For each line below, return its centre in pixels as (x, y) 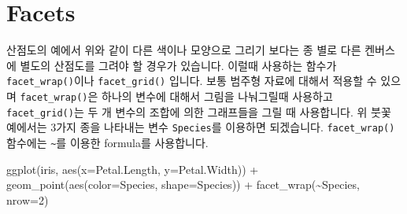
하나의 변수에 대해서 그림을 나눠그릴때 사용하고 (217, 96)
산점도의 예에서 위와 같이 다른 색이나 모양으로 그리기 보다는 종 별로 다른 (184, 50)
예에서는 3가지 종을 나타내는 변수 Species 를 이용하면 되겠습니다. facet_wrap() (201, 127)
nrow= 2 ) (28, 199)
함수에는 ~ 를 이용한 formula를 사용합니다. (107, 142)
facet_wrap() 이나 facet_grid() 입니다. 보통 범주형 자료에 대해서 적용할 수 (192, 81)
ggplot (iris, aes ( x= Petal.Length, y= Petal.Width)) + (133, 169)
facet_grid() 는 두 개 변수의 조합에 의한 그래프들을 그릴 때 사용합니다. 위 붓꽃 (199, 111)
